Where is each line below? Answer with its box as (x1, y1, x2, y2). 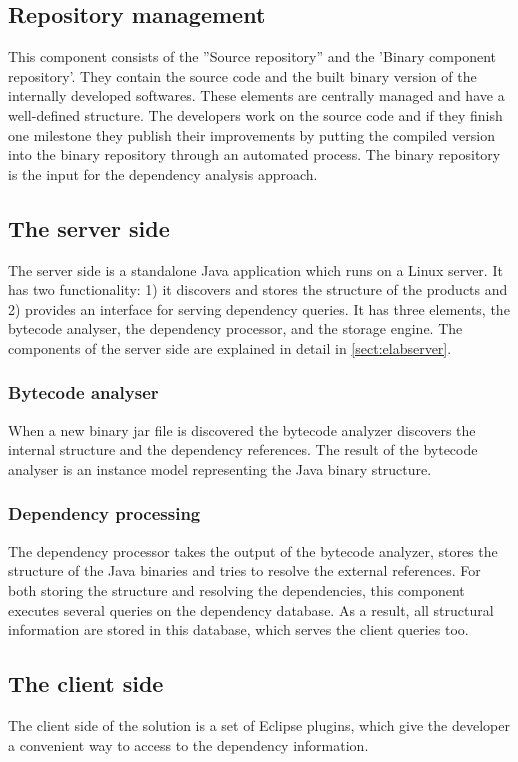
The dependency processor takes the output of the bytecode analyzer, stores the (8, 540, 498, 561)
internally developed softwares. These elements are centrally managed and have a (8, 85, 505, 106)
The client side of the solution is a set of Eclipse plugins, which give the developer (8, 714, 510, 735)
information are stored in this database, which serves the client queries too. (8, 619, 469, 640)
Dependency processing (8, 501, 201, 526)
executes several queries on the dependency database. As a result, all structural (8, 599, 494, 620)
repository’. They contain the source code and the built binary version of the (8, 65, 477, 86)
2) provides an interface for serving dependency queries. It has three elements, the (8, 298, 510, 319)
